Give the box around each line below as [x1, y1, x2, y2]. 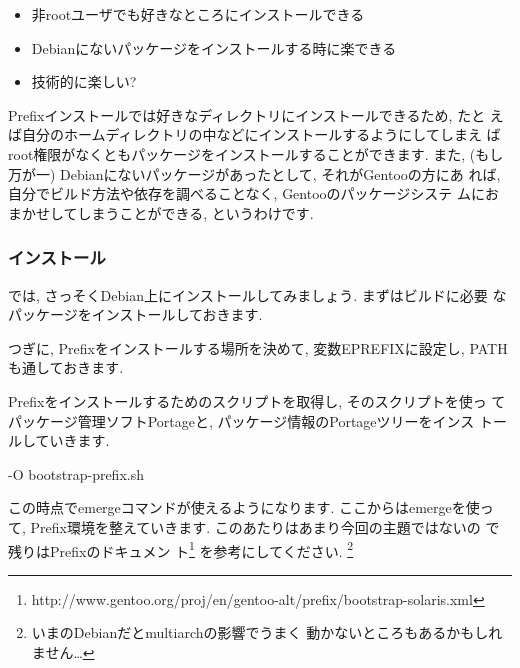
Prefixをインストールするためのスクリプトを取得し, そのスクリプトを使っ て [8, 390, 506, 411]
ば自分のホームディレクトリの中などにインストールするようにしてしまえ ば [8, 124, 501, 145]
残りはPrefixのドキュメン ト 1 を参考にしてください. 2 [8, 537, 354, 561]
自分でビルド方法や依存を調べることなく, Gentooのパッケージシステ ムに [8, 183, 485, 204]
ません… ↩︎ [31, 641, 95, 662]
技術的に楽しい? [31, 71, 137, 92]
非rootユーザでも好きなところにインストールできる [31, 4, 365, 24]
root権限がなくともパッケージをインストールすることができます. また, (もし [8, 143, 504, 164]
